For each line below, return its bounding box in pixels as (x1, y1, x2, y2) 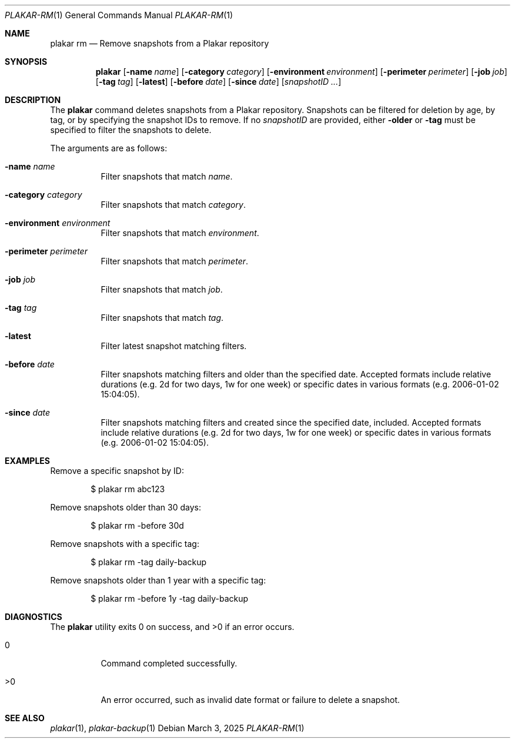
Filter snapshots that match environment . (101, 228, 259, 238)
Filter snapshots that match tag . (101, 313, 224, 323)
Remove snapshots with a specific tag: (50, 539, 199, 549)
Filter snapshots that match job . (101, 284, 223, 294)
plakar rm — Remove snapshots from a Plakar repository (50, 38, 269, 48)
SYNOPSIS (5, 57, 48, 67)
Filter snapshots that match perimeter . (101, 256, 249, 266)
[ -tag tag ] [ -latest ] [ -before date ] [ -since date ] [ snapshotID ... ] (95, 77, 342, 87)
